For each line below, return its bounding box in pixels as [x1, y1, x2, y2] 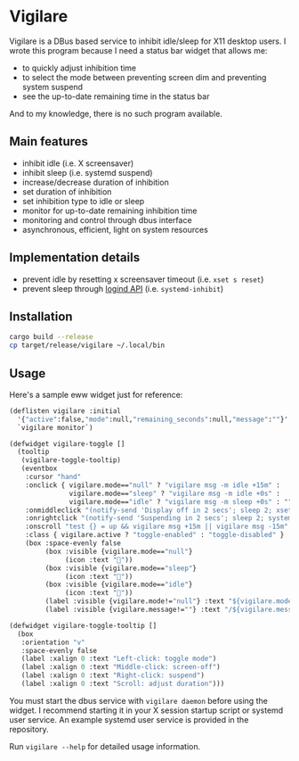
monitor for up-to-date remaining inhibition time [21, 205, 198, 216]
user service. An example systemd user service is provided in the [9, 714, 249, 724]
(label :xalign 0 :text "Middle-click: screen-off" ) [20, 663, 221, 672]
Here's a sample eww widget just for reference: [9, 389, 183, 400]
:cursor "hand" [25, 473, 82, 482]
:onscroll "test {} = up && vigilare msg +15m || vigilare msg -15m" [25, 522, 289, 532]
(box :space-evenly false [25, 539, 122, 548]
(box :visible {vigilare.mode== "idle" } [44, 580, 193, 590]
